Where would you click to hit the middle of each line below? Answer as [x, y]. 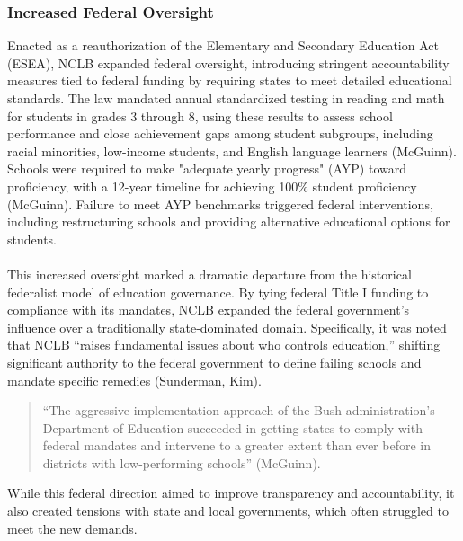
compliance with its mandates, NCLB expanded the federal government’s [209, 310]
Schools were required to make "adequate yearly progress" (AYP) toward [207, 169]
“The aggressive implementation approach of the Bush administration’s [239, 410]
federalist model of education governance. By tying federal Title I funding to [218, 292]
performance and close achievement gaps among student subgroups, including [220, 133]
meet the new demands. [72, 528]
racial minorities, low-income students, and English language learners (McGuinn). [232, 151]
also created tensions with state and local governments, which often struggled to [228, 511]
